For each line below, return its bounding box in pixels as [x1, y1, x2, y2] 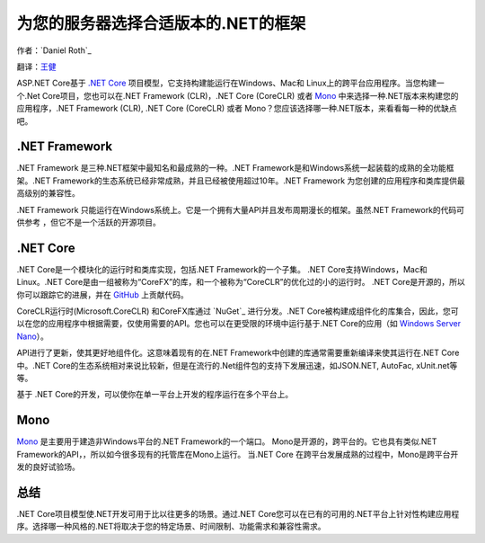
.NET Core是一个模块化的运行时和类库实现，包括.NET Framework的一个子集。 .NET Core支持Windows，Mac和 [16, 263, 428, 274]
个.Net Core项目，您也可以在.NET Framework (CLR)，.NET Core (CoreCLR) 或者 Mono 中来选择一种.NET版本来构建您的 [16, 90, 459, 101]
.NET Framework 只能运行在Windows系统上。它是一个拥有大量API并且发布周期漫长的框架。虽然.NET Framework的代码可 [16, 204, 465, 215]
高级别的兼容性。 [16, 188, 80, 199]
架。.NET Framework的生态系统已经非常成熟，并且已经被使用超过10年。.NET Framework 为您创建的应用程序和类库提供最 [16, 175, 466, 186]
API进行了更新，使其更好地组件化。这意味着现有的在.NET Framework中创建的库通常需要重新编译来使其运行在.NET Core [16, 347, 460, 359]
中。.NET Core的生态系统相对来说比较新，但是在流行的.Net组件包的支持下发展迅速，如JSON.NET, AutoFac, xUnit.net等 [16, 360, 458, 370]
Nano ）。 [16, 331, 49, 342]
